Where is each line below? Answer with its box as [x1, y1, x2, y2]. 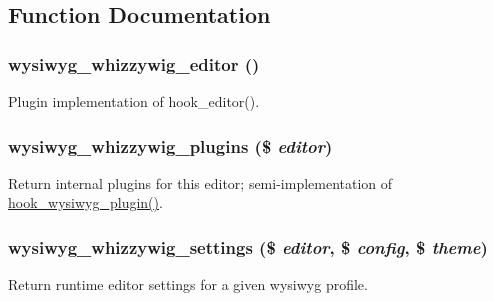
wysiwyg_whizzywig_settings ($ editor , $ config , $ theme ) [8, 234, 488, 259]
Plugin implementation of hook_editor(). [8, 91, 260, 111]
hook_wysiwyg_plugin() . [8, 192, 163, 213]
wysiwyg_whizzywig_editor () [8, 51, 260, 76]
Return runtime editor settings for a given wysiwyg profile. [8, 274, 368, 295]
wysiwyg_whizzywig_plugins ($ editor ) [8, 133, 333, 158]
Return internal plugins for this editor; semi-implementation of [8, 172, 393, 193]
